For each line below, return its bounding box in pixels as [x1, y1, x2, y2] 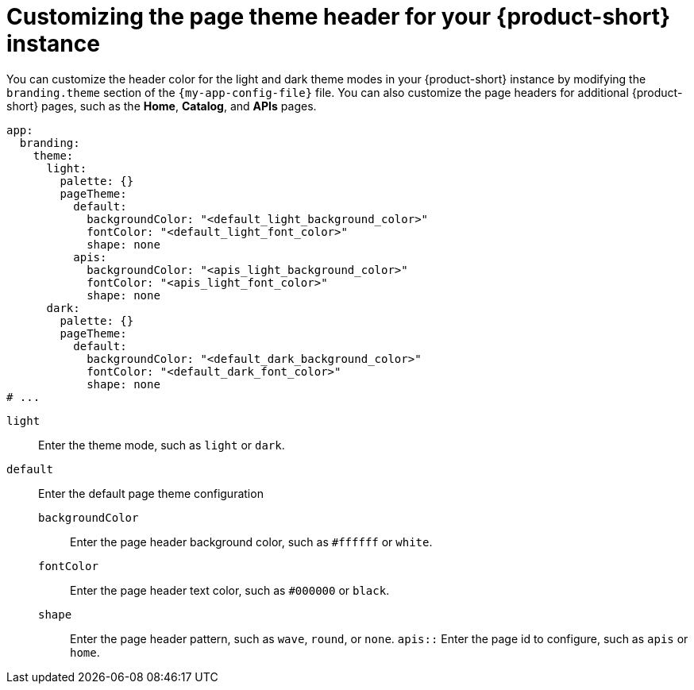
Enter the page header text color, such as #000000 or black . [70, 583, 390, 597]
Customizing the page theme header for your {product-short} [6, 3, 671, 30]
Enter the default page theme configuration [38, 486, 264, 500]
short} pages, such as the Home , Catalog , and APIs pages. [6, 98, 317, 113]
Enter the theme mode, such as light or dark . [38, 438, 285, 452]
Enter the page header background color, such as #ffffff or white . [70, 534, 433, 549]
